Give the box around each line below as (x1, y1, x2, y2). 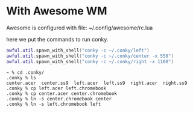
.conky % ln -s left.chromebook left (6, 101, 101, 107)
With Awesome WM (6, 4, 107, 18)
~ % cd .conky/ (6, 69, 45, 76)
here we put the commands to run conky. (6, 35, 109, 43)
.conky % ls (6, 75, 36, 81)
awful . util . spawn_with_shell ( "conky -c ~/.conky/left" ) (6, 47, 150, 53)
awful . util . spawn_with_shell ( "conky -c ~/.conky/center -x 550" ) (6, 53, 174, 59)
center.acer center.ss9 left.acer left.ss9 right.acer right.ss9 (6, 80, 188, 86)
